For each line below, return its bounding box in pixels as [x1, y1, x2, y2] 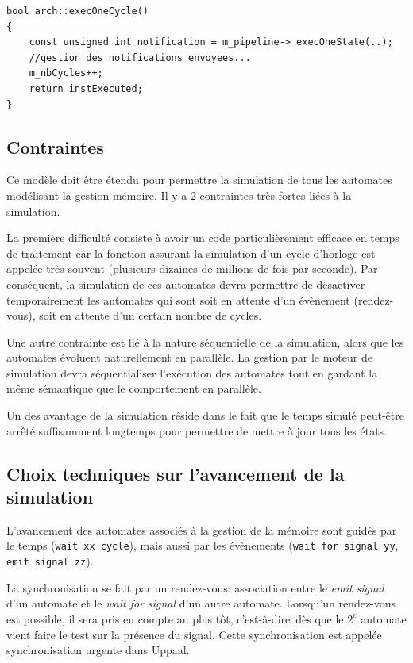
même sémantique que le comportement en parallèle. [6, 380, 261, 397]
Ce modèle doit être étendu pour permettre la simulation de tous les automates [6, 171, 392, 188]
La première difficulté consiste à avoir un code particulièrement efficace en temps [6, 229, 399, 246]
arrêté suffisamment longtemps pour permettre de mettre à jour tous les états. [6, 422, 388, 439]
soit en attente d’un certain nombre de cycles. [39, 307, 262, 324]
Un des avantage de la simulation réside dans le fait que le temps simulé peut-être [6, 407, 404, 423]
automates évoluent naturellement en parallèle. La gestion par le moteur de [6, 349, 372, 366]
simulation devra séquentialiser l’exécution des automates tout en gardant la [6, 364, 378, 381]
